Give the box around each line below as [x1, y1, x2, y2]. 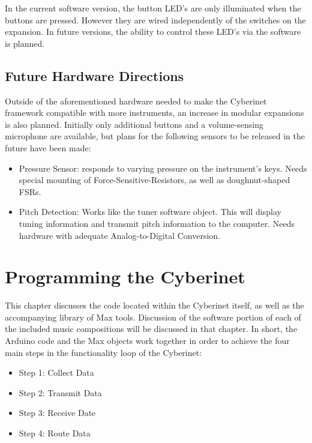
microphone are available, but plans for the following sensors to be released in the [5, 130, 305, 142]
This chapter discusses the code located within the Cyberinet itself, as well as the [5, 299, 304, 312]
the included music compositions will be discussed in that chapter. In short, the [5, 322, 298, 335]
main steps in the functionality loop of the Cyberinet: [5, 346, 202, 358]
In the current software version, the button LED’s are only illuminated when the [5, 2, 301, 14]
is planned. [5, 37, 45, 49]
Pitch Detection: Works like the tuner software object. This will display [19, 205, 281, 218]
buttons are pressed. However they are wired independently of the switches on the [5, 13, 306, 26]
